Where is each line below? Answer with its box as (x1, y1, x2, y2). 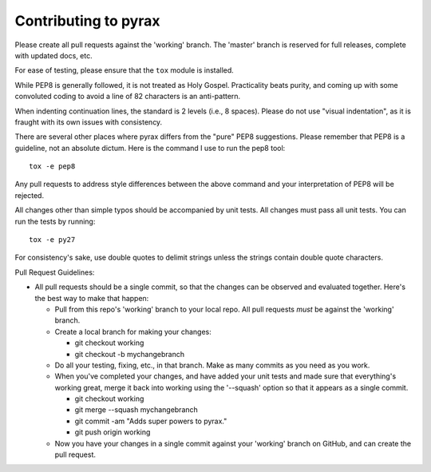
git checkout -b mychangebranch (74, 349, 185, 359)
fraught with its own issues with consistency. (14, 117, 163, 127)
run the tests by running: (14, 216, 96, 226)
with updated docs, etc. (14, 50, 93, 60)
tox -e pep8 (29, 162, 76, 171)
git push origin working (74, 427, 151, 437)
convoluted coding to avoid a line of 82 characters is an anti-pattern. (14, 92, 241, 101)
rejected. (14, 190, 44, 200)
